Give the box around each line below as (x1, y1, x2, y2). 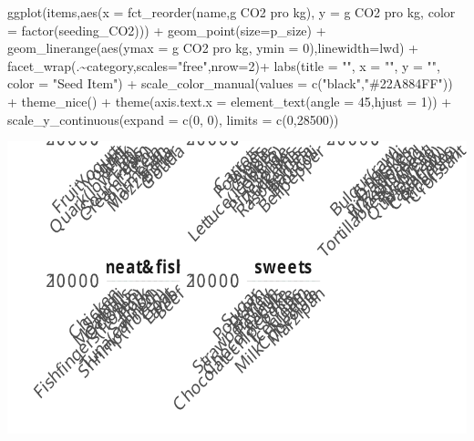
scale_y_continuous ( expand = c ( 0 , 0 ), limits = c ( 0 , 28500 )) (7, 109, 339, 128)
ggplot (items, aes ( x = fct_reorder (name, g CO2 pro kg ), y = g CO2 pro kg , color (7, 3, 456, 21)
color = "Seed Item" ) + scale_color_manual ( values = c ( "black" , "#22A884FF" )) (7, 74, 453, 93)
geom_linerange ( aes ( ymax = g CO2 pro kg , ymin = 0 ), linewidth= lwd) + (7, 38, 419, 57)
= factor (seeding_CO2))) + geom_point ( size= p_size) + (7, 20, 326, 39)
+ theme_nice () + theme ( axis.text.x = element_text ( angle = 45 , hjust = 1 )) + (7, 91, 452, 110)
